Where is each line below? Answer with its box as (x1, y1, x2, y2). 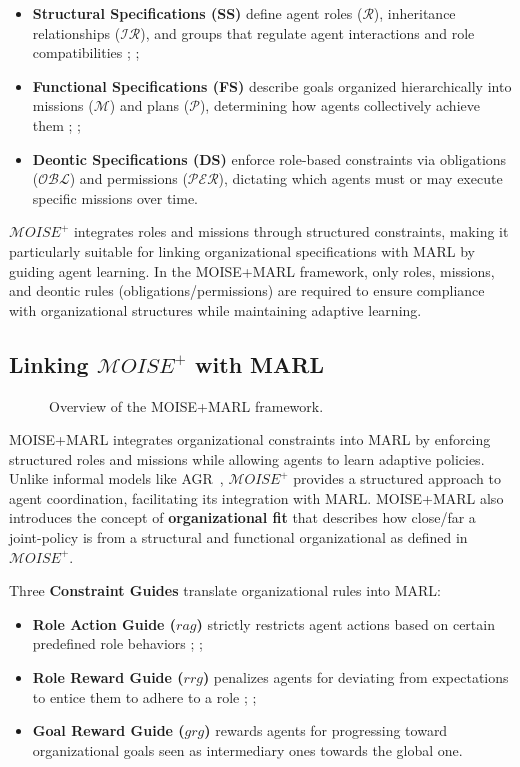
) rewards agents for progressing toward (204, 720, 448, 741)
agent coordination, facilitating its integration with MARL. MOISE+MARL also (9, 487, 504, 508)
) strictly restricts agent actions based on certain (196, 613, 495, 634)
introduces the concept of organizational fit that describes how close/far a (9, 507, 476, 528)
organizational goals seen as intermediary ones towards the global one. (32, 739, 463, 760)
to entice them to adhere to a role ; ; (32, 686, 257, 707)
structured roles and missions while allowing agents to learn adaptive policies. (9, 448, 485, 469)
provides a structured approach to (293, 468, 501, 489)
